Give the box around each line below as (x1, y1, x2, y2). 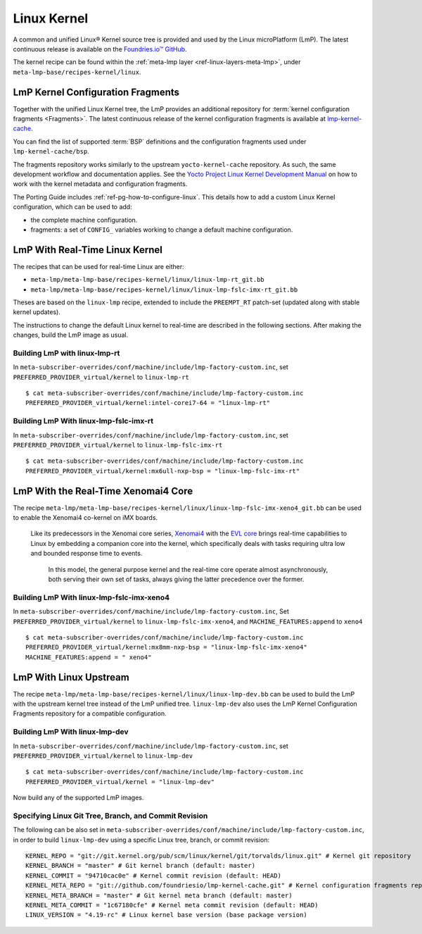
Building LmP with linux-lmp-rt (13, 348, 120, 358)
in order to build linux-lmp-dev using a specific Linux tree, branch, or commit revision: (13, 835, 270, 844)
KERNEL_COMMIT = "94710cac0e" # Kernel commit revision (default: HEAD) (25, 871, 281, 880)
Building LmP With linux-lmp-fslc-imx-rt (13, 416, 154, 426)
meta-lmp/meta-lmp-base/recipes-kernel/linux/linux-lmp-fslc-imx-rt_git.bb (30, 285, 298, 294)
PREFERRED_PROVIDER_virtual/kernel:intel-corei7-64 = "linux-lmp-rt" (25, 399, 271, 407)
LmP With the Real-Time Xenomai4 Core (13, 485, 193, 497)
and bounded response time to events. (30, 549, 143, 558)
